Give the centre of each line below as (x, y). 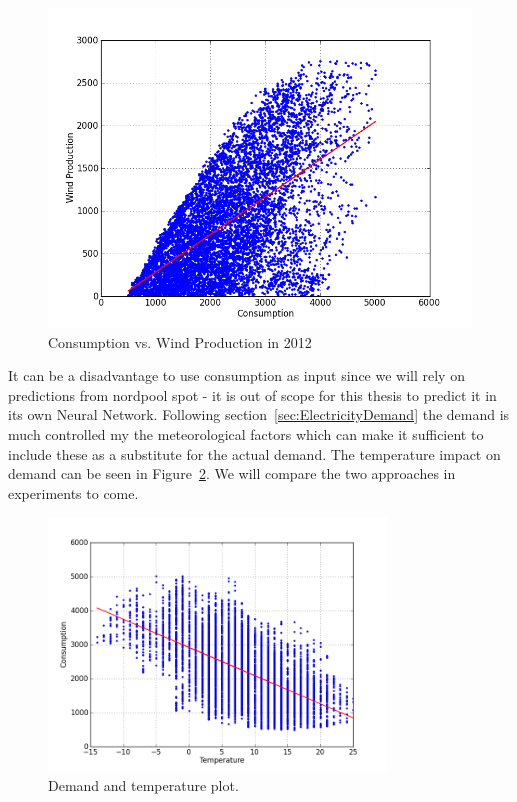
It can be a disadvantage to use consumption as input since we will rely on (236, 375)
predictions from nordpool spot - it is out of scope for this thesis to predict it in (252, 394)
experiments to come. (73, 492)
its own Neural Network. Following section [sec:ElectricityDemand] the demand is (259, 414)
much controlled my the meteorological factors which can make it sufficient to (246, 433)
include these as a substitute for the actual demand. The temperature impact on (254, 453)
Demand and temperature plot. (143, 785)
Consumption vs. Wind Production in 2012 (180, 341)
